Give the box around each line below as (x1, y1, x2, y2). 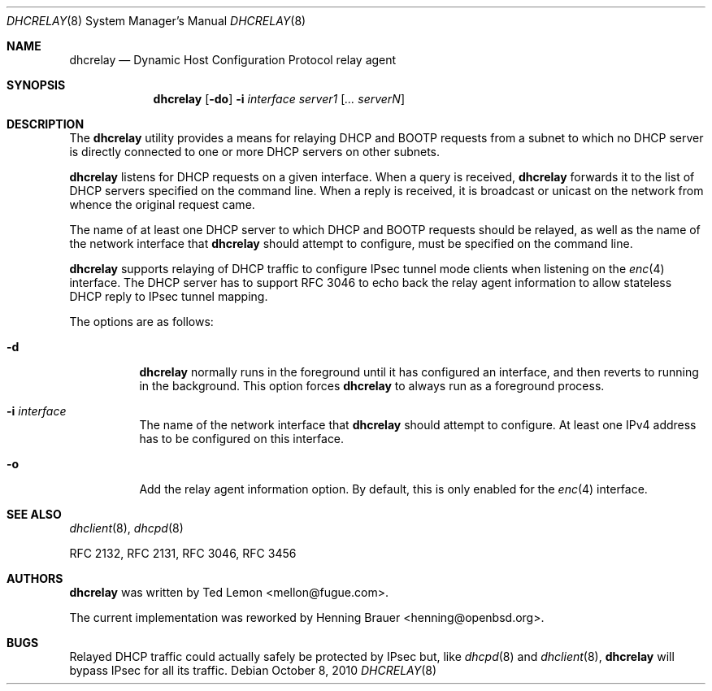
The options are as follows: (69, 315, 214, 328)
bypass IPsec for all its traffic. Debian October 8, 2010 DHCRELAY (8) (69, 663, 437, 677)
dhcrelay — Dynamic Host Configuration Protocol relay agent (69, 53, 397, 67)
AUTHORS (7, 571, 63, 585)
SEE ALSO (7, 507, 62, 521)
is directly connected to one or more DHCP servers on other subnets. (69, 145, 441, 159)
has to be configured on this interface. (139, 432, 345, 445)
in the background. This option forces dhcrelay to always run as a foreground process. (139, 379, 605, 393)
